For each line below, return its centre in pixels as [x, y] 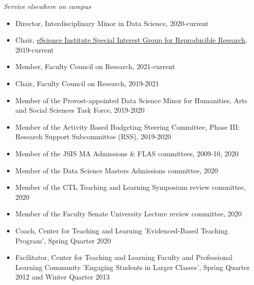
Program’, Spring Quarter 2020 [63, 240]
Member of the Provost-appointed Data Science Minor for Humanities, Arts [131, 100]
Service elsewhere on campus [47, 6]
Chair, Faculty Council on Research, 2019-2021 [87, 83]
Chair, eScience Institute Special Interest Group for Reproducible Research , [131, 40]
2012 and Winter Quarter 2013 [62, 277]
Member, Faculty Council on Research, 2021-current [95, 66]
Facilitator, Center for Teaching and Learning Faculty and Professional [124, 257]
